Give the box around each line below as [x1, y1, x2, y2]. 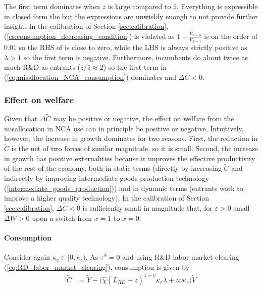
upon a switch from [32, 212, 92, 223]
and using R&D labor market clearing [122, 252, 239, 262]
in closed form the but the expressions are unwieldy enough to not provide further [4, 11, 258, 21]
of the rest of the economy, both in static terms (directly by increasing [4, 163, 222, 173]
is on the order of [204, 30, 257, 41]
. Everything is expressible [176, 1, 258, 11]
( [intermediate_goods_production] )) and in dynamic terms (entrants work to [4, 182, 243, 193]
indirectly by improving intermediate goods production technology [4, 173, 209, 183]
